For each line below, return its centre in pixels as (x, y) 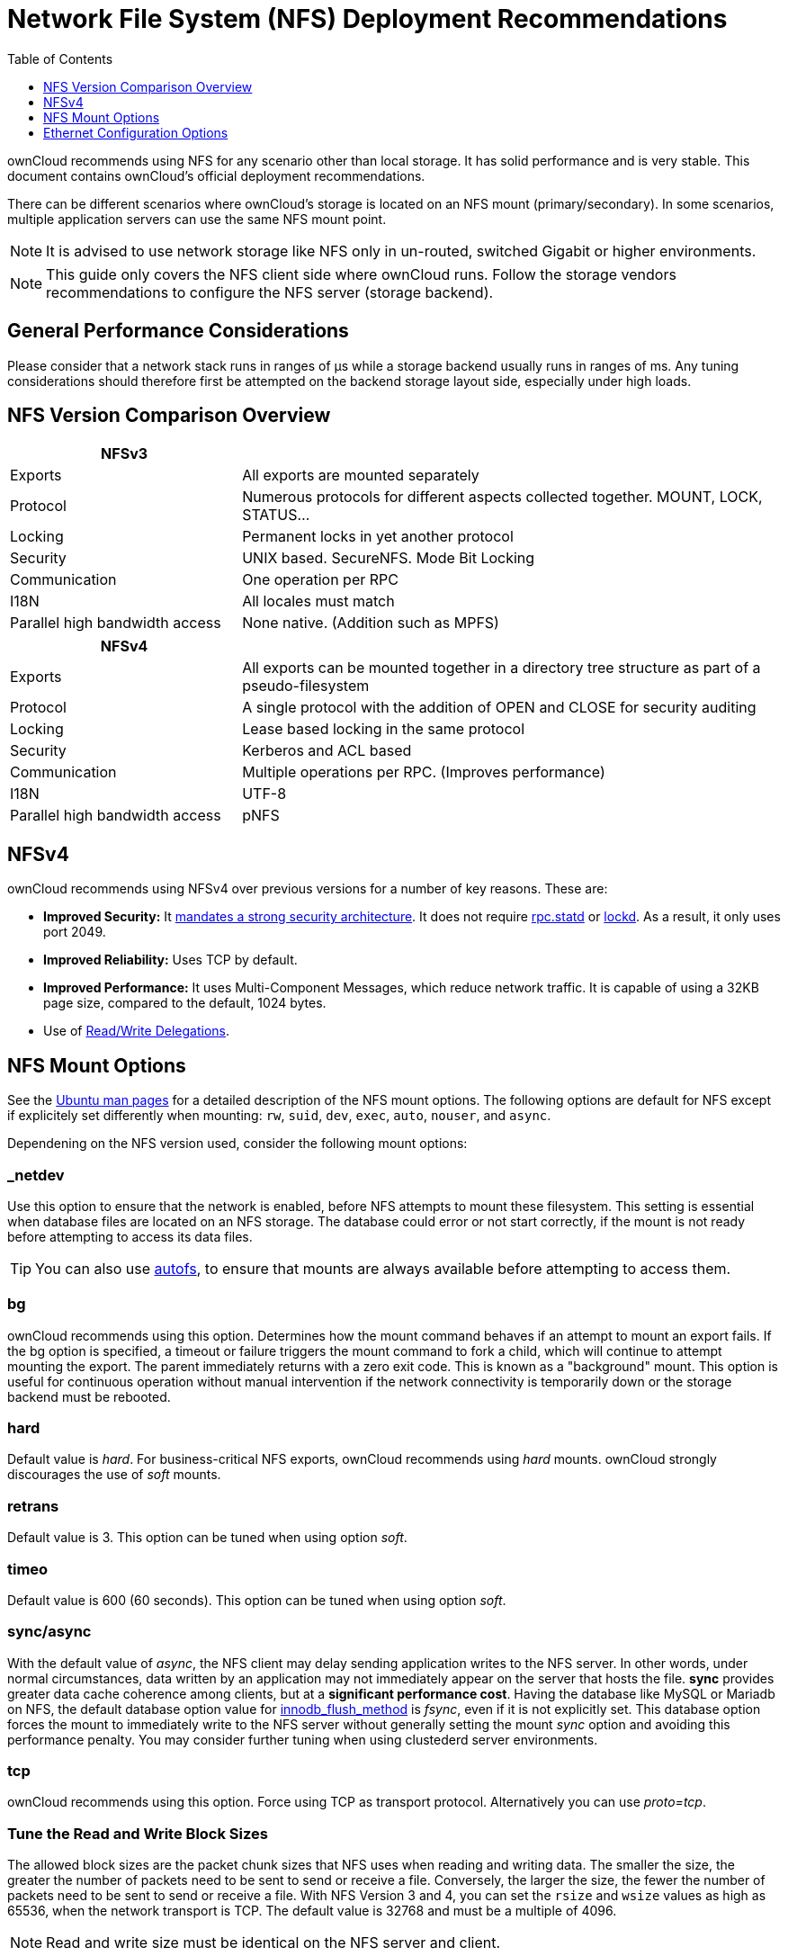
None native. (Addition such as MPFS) (371, 623)
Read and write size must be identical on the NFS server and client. (273, 1943)
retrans (33, 1506)
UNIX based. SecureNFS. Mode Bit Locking (389, 558)
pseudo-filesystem (306, 686)
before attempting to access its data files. (130, 1236)
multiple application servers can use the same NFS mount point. (197, 219)
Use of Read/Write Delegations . (136, 1031)
